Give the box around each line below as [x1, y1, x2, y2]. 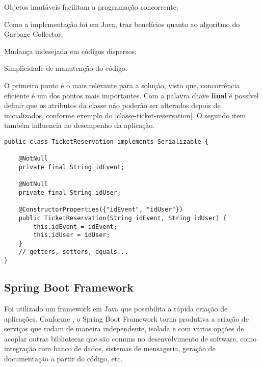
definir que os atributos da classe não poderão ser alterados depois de [4, 100, 221, 111]
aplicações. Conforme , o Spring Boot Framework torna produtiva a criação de [4, 313, 249, 324]
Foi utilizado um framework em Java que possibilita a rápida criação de [4, 303, 228, 313]
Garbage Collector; [4, 29, 63, 39]
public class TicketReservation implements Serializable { [4, 138, 208, 145]
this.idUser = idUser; [33, 231, 110, 239]
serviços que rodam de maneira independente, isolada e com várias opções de [4, 323, 244, 334]
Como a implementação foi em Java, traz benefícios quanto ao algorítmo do [4, 18, 240, 29]
